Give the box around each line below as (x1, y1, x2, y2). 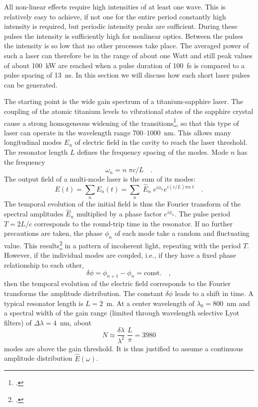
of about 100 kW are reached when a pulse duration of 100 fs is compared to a (4, 60, 245, 70)
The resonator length (4, 146, 68, 157)
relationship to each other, (4, 260, 84, 270)
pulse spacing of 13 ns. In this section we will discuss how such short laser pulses (4, 70, 251, 80)
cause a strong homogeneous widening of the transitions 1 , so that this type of (4, 116, 239, 128)
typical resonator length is (4, 298, 83, 308)
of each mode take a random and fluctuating (114, 228, 250, 238)
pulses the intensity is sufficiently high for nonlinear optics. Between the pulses (4, 30, 243, 41)
